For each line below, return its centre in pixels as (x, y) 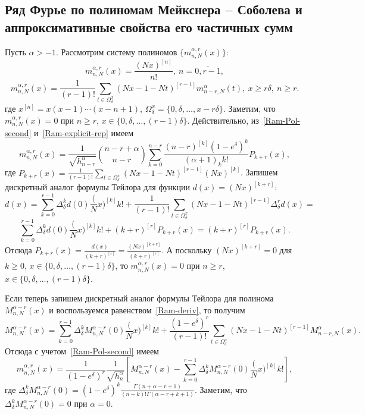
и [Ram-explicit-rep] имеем (84, 133)
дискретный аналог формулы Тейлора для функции (97, 187)
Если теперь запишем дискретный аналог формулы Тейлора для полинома (139, 298)
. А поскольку (187, 249)
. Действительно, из (223, 120)
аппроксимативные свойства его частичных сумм (149, 26)
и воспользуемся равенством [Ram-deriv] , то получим (147, 309)
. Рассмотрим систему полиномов (117, 51)
